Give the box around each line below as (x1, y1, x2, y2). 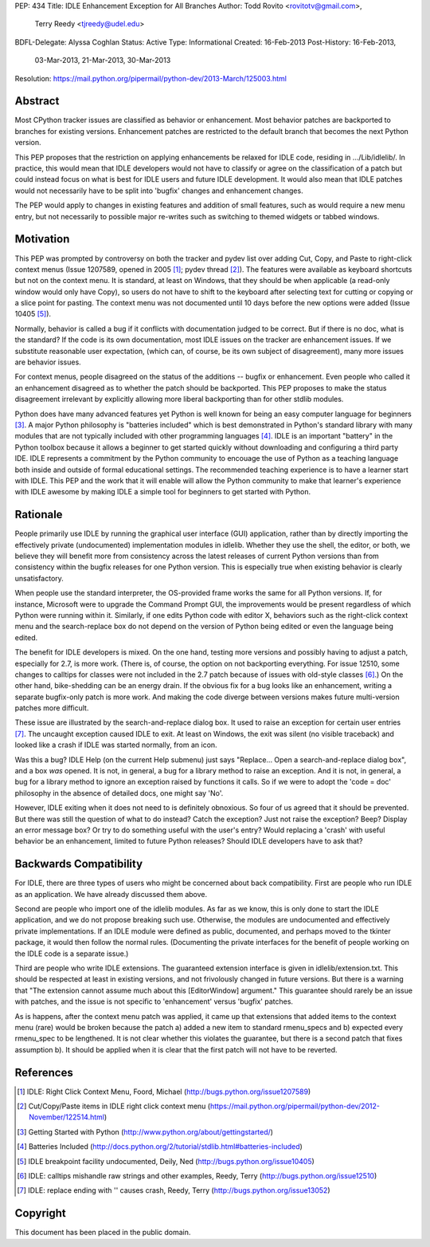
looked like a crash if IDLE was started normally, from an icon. (14, 740, 218, 749)
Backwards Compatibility (14, 857, 143, 871)
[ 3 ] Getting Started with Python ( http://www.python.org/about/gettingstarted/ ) (17, 1127, 274, 1136)
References (14, 1065, 73, 1080)
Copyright (14, 1206, 67, 1220)
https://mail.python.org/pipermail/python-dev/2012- (209, 1101, 380, 1111)
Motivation (14, 232, 70, 246)
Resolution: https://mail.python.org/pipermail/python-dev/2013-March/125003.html (14, 73, 287, 83)
